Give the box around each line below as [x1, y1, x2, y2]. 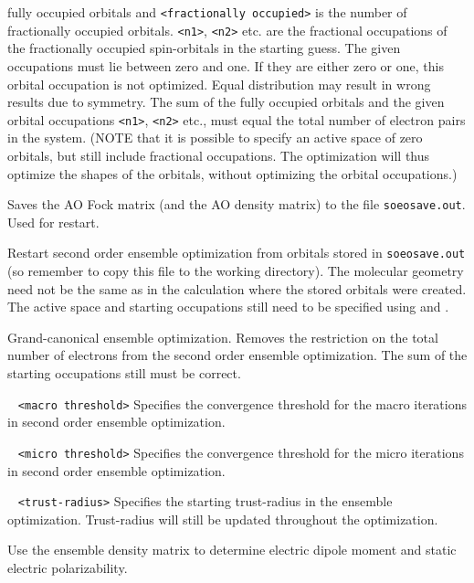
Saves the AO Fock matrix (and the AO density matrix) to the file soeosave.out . [7, 195, 466, 214]
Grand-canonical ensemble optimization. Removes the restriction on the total [7, 327, 438, 346]
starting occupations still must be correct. [7, 364, 241, 382]
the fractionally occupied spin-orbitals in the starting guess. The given [7, 38, 401, 58]
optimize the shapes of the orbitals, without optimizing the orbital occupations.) [7, 164, 458, 183]
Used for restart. [7, 212, 100, 231]
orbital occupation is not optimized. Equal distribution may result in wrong [7, 74, 431, 93]
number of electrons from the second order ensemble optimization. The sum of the [7, 345, 468, 365]
